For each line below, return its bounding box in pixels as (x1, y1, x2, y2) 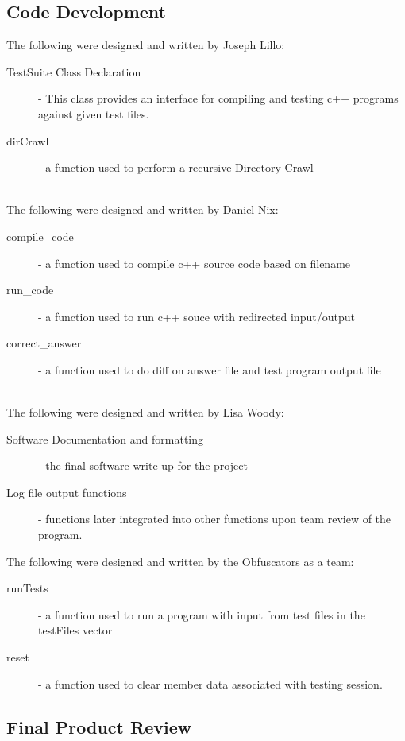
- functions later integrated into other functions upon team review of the (38, 510, 391, 527)
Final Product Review (6, 714, 192, 739)
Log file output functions (6, 483, 127, 500)
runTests (6, 580, 48, 596)
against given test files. (38, 105, 149, 122)
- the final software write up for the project (38, 457, 248, 474)
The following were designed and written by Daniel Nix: (6, 201, 279, 218)
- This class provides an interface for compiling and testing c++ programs (38, 90, 399, 107)
